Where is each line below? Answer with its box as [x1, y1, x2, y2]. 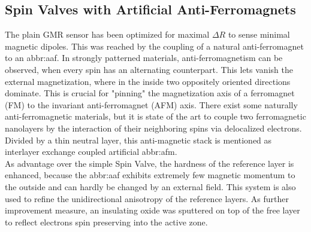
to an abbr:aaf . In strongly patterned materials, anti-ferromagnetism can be [5, 51, 283, 64]
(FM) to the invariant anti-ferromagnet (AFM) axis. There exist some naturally [5, 98, 298, 111]
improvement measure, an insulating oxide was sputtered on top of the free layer [5, 204, 300, 216]
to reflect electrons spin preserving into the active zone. [5, 215, 208, 228]
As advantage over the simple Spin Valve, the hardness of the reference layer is [5, 157, 294, 169]
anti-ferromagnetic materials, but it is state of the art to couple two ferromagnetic [5, 110, 306, 123]
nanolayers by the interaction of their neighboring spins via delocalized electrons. [5, 121, 302, 134]
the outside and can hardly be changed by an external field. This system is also [5, 180, 296, 193]
